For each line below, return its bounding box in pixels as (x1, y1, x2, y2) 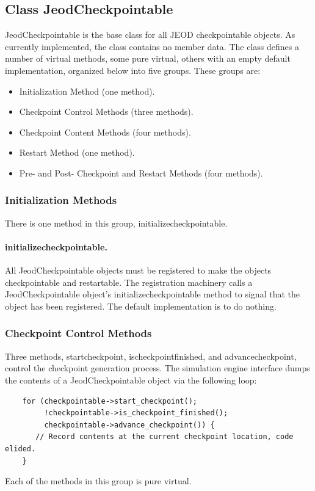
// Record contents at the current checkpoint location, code (35, 432, 294, 442)
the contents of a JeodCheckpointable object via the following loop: (5, 373, 257, 386)
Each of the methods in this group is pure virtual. (5, 475, 192, 487)
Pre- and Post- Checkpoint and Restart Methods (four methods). (19, 166, 263, 179)
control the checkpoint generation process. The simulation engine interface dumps (5, 362, 310, 374)
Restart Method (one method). (19, 146, 135, 159)
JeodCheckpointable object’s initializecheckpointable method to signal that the (5, 288, 300, 300)
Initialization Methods (5, 192, 117, 208)
